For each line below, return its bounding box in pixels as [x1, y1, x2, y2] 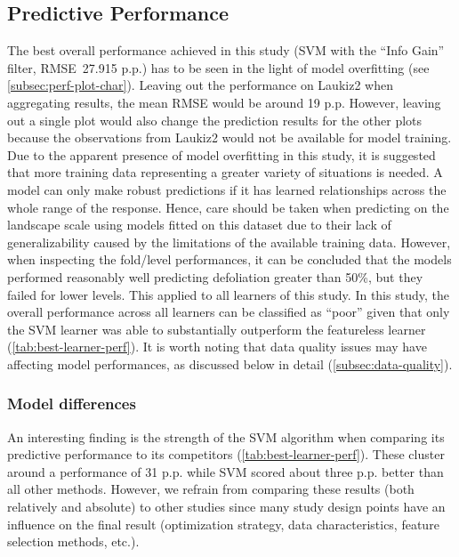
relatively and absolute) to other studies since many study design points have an [7, 497, 446, 516]
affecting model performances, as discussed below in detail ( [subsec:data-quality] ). [7, 354, 453, 373]
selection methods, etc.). [7, 532, 140, 551]
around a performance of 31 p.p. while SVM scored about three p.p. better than [7, 462, 444, 480]
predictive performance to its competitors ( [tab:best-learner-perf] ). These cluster [7, 445, 445, 464]
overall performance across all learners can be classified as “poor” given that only [7, 303, 450, 321]
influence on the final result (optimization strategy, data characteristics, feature [7, 514, 439, 533]
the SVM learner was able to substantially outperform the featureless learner [7, 319, 426, 338]
